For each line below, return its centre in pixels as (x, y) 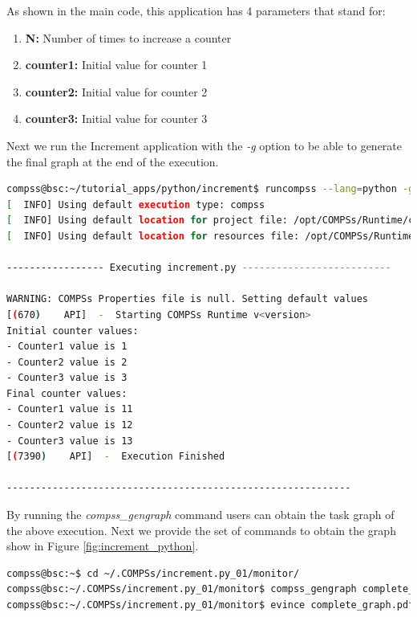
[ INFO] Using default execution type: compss (136, 204)
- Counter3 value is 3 (67, 378)
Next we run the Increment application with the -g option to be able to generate (204, 145)
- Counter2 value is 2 (67, 362)
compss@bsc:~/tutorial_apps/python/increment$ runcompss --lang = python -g (211, 189)
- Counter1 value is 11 (70, 409)
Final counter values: (67, 393)
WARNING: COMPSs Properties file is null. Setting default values (188, 299)
